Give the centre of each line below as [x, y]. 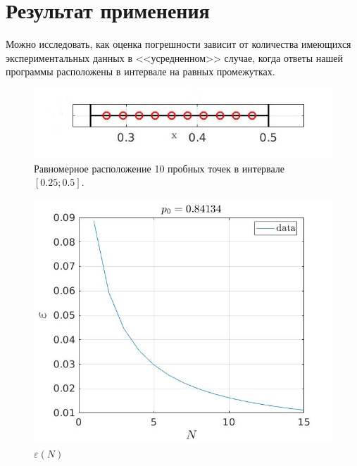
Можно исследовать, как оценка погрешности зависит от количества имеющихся [178, 44]
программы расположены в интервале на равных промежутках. [140, 71]
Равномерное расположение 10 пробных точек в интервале [159, 168]
